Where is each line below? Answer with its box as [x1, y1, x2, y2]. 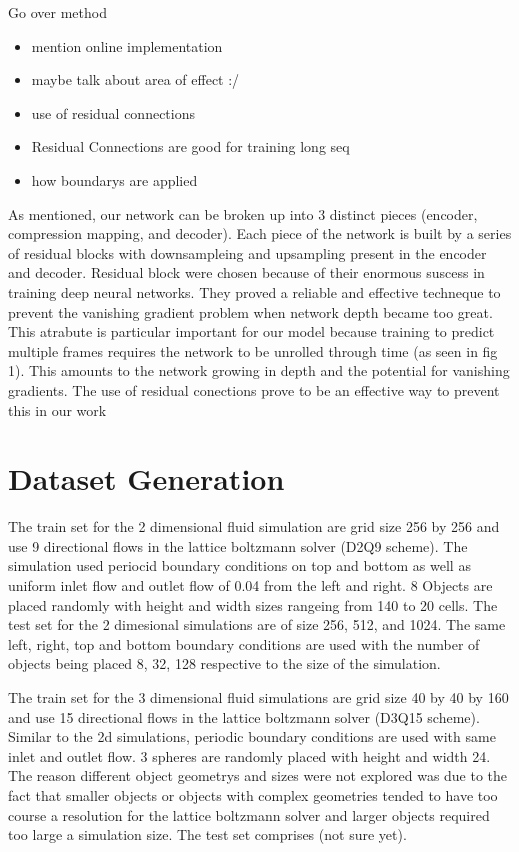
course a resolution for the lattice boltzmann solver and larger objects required [8, 804, 490, 825]
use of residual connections [31, 102, 196, 123]
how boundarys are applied [31, 169, 198, 190]
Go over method [8, 2, 107, 22]
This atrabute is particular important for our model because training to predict [8, 321, 495, 342]
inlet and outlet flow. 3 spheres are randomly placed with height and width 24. [8, 745, 491, 766]
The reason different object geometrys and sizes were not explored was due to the [8, 765, 508, 786]
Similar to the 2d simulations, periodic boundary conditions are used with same [8, 726, 496, 747]
